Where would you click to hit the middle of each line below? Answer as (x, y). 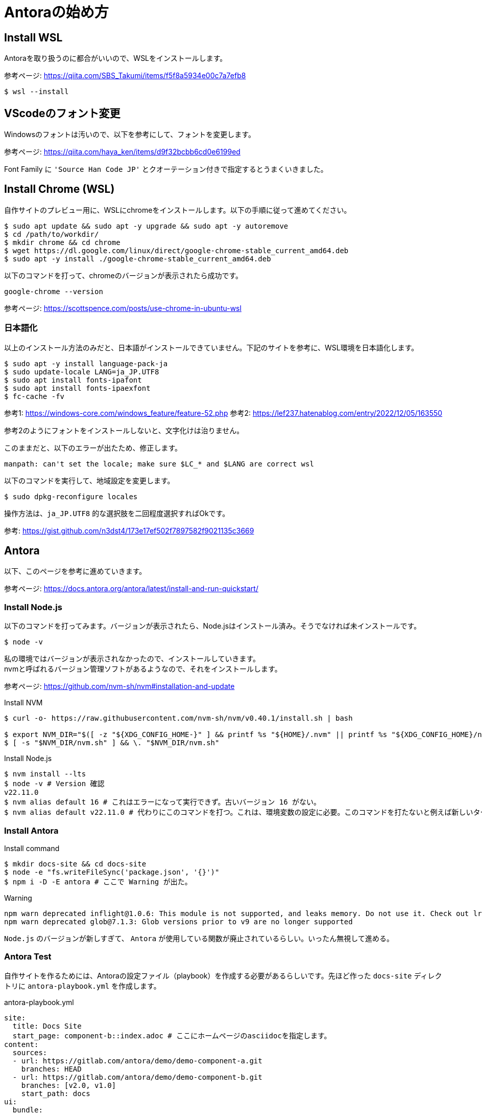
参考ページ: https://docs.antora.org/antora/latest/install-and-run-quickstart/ (131, 589)
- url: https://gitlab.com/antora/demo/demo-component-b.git (137, 1077)
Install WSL (33, 37)
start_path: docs (56, 1093)
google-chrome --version (54, 291)
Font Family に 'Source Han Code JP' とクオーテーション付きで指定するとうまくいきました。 (166, 169)
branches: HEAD (51, 1069)
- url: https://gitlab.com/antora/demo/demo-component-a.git (137, 1061)
